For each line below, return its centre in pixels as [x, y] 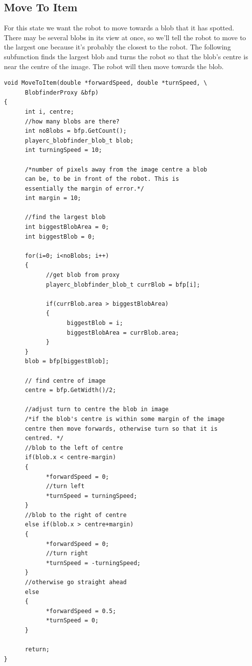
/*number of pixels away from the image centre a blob [116, 169]
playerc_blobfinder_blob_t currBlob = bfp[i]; [123, 284]
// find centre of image [65, 381]
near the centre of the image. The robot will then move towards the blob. [114, 66]
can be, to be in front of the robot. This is [102, 179]
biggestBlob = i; [95, 323]
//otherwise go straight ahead [76, 582]
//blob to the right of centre [76, 515]
